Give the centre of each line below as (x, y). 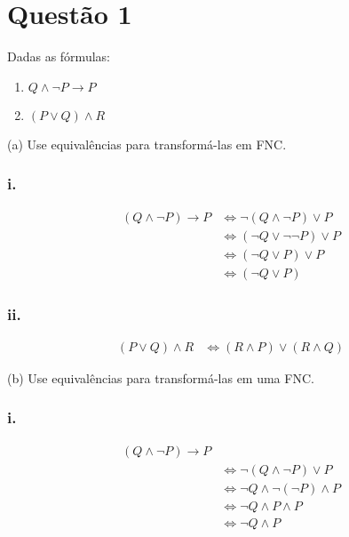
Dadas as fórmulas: (59, 56)
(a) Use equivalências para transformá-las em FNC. (147, 144)
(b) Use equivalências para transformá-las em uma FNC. (161, 377)
